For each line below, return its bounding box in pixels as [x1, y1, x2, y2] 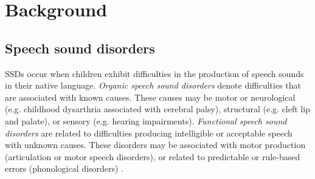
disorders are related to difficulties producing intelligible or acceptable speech [5, 126, 292, 139]
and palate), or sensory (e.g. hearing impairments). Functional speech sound [5, 114, 287, 127]
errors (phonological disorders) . [5, 162, 123, 175]
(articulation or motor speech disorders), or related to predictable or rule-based [5, 150, 300, 163]
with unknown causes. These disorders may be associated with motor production [5, 138, 306, 151]
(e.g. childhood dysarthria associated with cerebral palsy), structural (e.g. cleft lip [5, 103, 310, 115]
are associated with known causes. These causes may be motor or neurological [5, 90, 296, 103]
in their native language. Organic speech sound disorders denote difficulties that [5, 79, 302, 92]
